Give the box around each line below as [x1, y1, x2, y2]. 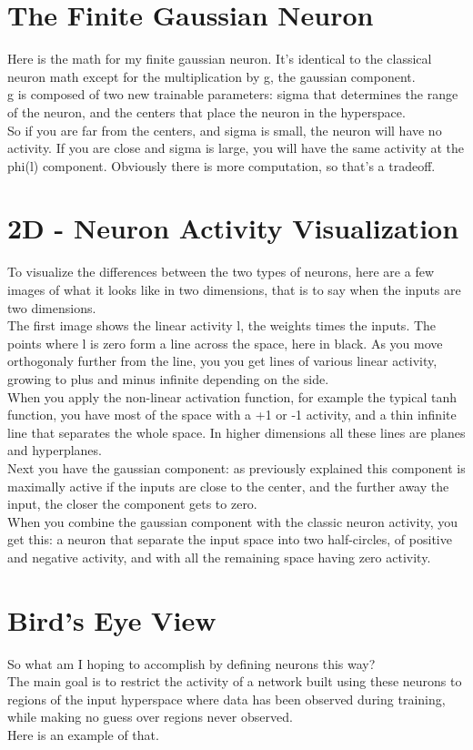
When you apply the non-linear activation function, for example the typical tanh [7, 387, 458, 406]
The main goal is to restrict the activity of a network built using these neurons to [7, 672, 462, 691]
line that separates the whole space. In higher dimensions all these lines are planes [7, 422, 466, 441]
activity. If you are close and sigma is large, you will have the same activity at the [7, 138, 464, 157]
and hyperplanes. [7, 441, 102, 460]
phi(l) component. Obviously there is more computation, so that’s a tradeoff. [7, 156, 436, 175]
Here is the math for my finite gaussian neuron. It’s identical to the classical [7, 49, 432, 68]
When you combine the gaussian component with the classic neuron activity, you [7, 512, 458, 531]
